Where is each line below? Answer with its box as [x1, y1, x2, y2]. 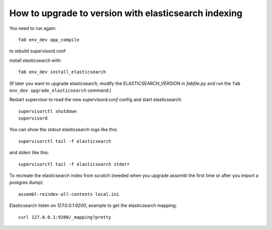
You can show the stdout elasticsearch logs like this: [9, 127, 118, 133]
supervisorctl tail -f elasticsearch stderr [18, 161, 130, 167]
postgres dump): [9, 180, 44, 186]
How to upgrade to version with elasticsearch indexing [9, 8, 243, 19]
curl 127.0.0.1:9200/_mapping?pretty [18, 214, 112, 220]
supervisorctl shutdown [18, 108, 77, 114]
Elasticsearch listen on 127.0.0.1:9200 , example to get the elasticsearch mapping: [9, 202, 177, 209]
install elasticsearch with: [9, 57, 62, 63]
